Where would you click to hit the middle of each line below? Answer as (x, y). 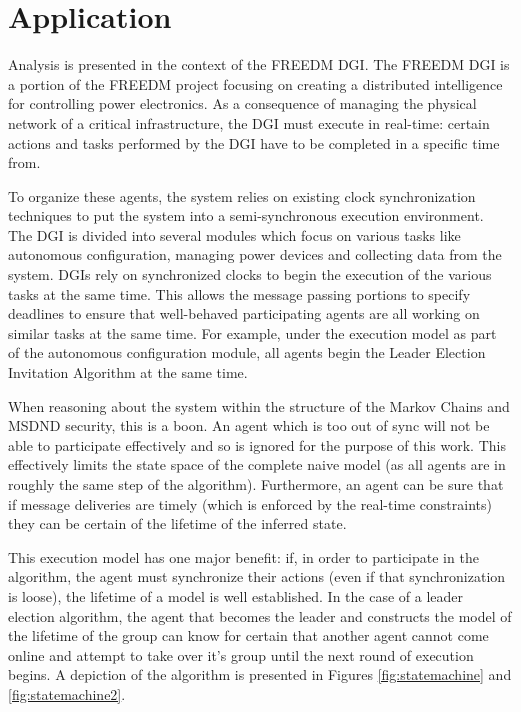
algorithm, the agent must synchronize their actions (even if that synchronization (257, 576)
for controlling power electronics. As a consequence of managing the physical (242, 103)
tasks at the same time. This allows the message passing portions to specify (239, 293)
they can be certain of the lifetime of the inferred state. (177, 523)
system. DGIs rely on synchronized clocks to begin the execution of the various (250, 274)
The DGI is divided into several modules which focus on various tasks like (234, 234)
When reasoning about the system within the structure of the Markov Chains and (259, 405)
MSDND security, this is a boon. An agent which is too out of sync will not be (249, 425)
